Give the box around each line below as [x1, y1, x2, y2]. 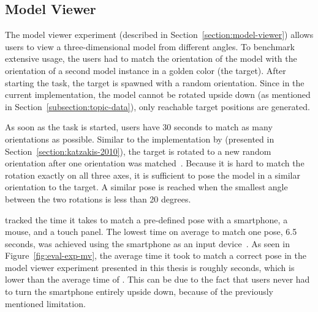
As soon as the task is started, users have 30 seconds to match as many [5, 121, 273, 133]
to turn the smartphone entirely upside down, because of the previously [5, 285, 273, 298]
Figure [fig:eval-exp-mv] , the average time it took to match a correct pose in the [5, 249, 306, 262]
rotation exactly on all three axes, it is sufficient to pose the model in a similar [5, 168, 300, 181]
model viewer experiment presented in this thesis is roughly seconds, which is [5, 261, 295, 273]
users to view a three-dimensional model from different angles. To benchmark [5, 40, 295, 53]
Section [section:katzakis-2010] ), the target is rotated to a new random [5, 144, 271, 157]
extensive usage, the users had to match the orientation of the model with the [5, 52, 297, 65]
